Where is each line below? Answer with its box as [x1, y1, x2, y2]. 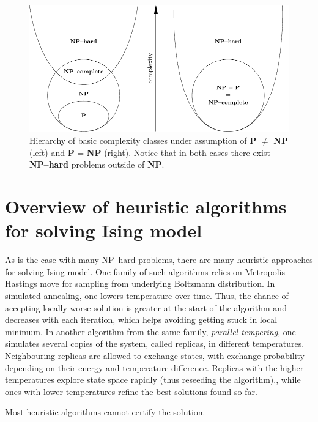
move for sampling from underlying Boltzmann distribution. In [40, 277, 275, 290]
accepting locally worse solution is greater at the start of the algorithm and [5, 301, 287, 314]
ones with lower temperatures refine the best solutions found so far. [5, 385, 257, 398]
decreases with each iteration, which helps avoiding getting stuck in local [5, 313, 278, 326]
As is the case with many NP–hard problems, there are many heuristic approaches [5, 253, 313, 266]
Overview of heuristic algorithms [5, 194, 287, 219]
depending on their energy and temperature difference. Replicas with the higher [5, 361, 304, 374]
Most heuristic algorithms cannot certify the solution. [5, 405, 205, 418]
